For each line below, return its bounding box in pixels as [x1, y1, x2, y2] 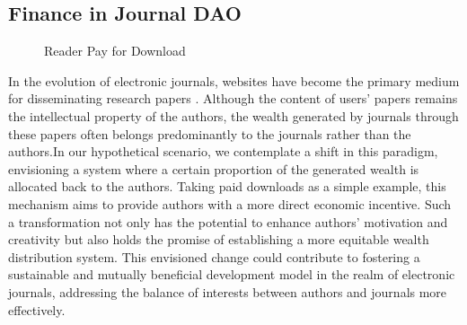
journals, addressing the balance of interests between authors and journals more [8, 282, 447, 301]
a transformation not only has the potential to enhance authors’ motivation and [8, 212, 448, 231]
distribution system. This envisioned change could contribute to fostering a [8, 247, 420, 266]
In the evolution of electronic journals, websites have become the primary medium [8, 71, 460, 90]
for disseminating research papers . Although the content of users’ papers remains [8, 89, 458, 108]
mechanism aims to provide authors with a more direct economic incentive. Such [8, 194, 452, 213]
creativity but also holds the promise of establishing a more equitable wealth [8, 230, 429, 249]
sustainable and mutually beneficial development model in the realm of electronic [8, 265, 455, 284]
